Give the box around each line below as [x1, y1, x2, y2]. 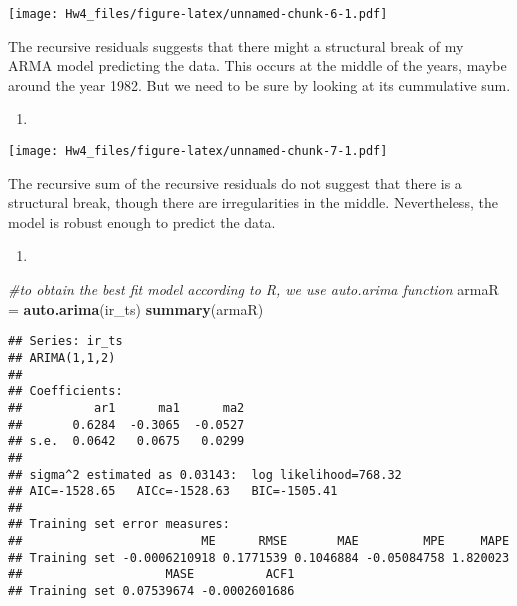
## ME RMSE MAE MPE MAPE [8, 534, 510, 549]
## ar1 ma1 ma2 [8, 400, 245, 415]
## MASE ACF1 [8, 567, 295, 582]
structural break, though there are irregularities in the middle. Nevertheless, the [8, 192, 498, 213]
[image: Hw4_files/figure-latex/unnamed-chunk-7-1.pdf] [8, 144, 388, 159]
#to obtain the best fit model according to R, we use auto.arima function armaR [8, 279, 499, 300]
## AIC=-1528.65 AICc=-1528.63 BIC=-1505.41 [8, 484, 338, 499]
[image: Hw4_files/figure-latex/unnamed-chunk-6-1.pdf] [8, 7, 388, 21]
